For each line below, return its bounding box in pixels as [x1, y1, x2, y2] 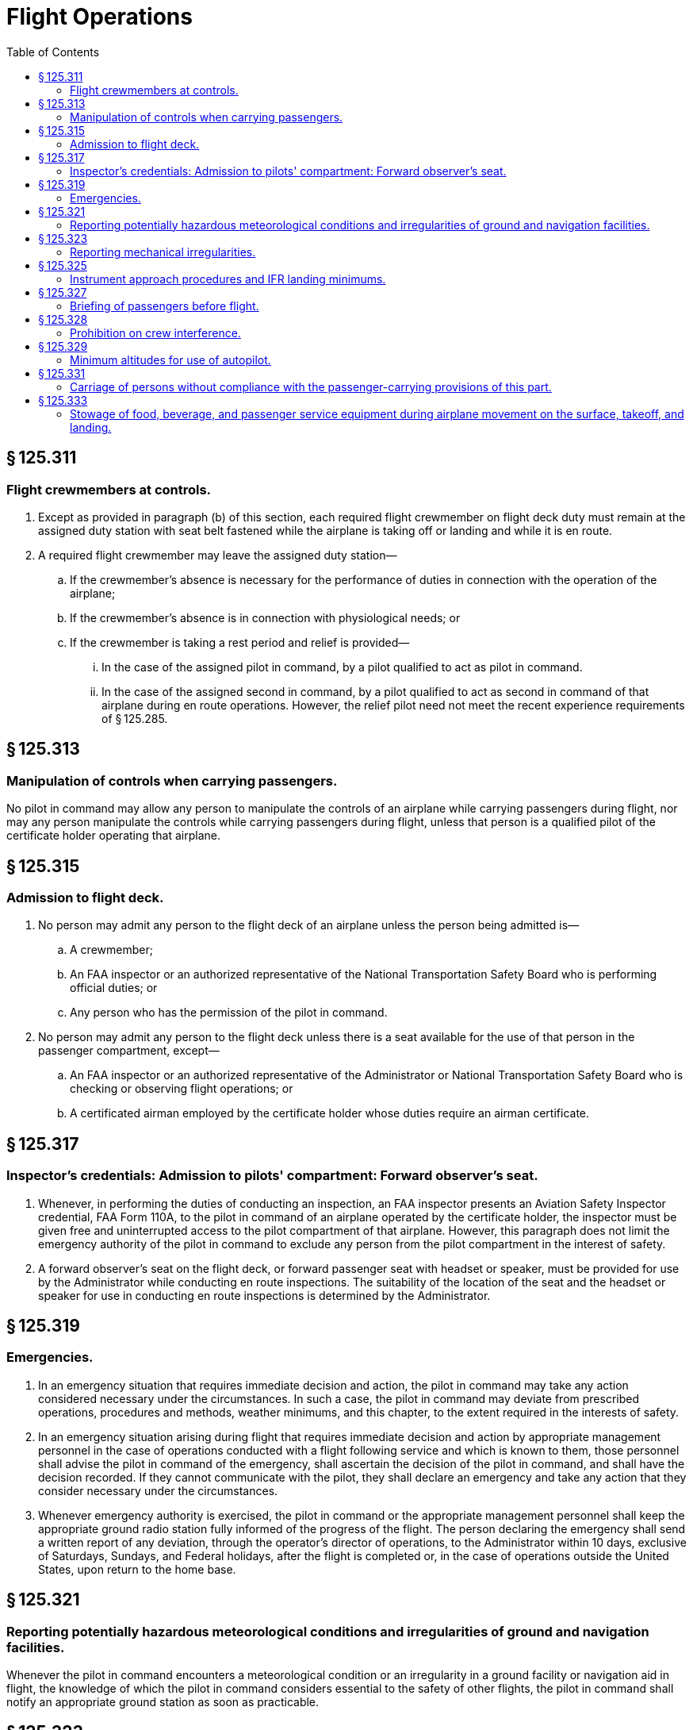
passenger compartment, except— [38, 1044, 220, 1058]
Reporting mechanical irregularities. [70, 244, 256, 259]
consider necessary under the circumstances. [38, 1483, 278, 1497]
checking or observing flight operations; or [70, 1082, 293, 1096]
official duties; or [70, 981, 158, 995]
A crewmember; [70, 943, 153, 957]
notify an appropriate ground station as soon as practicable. [6, 1695, 320, 1709]
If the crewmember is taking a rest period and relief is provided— [70, 635, 410, 649]
